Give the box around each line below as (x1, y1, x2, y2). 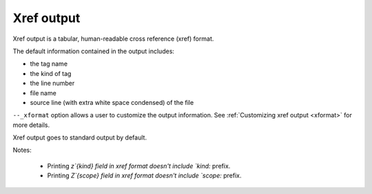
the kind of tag (30, 69, 72, 77)
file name (30, 88, 56, 97)
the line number (30, 79, 75, 88)
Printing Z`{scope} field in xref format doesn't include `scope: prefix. (47, 171, 242, 180)
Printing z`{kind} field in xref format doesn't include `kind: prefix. (47, 162, 231, 170)
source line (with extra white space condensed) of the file (30, 98, 194, 106)
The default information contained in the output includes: (12, 47, 175, 55)
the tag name (30, 59, 68, 68)
